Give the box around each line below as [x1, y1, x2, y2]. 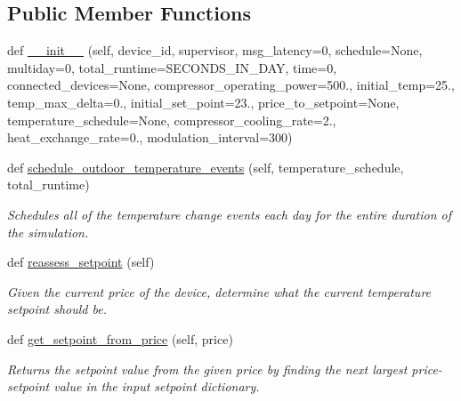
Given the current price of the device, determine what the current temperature [7, 282, 432, 301]
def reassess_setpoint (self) [7, 253, 155, 271]
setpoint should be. [7, 300, 107, 318]
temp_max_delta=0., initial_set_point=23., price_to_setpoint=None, [7, 92, 400, 111]
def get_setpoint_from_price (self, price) [7, 329, 233, 348]
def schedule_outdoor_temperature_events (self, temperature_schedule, [7, 157, 404, 176]
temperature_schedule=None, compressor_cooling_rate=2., [7, 110, 336, 129]
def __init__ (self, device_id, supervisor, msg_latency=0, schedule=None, [7, 41, 423, 60]
